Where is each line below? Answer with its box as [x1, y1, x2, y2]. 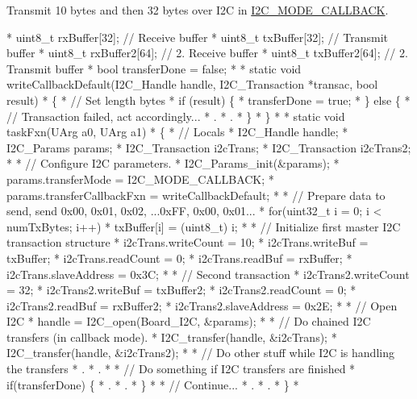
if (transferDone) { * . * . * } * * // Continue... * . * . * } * [6, 376, 299, 393]
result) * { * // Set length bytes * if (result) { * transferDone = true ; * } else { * [6, 91, 411, 108]
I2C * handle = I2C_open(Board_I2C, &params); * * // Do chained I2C [6, 313, 371, 330]
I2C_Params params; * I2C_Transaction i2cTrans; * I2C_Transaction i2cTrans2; [6, 139, 411, 156]
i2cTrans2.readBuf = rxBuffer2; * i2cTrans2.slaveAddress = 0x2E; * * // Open [6, 297, 398, 314]
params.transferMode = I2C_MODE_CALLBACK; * [6, 170, 274, 187]
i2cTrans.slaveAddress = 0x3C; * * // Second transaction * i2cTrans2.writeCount [6, 265, 410, 282]
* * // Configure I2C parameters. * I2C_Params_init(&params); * [6, 155, 340, 172]
